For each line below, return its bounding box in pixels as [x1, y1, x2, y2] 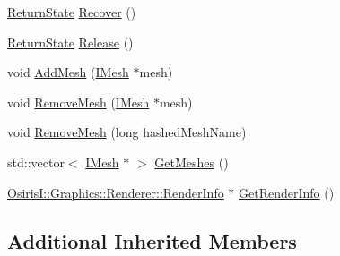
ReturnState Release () [7, 32, 134, 51]
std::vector [7, 152, 65, 171]
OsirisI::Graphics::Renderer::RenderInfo [7, 183, 224, 201]
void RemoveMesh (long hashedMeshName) [7, 123, 247, 141]
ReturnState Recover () [7, 3, 136, 21]
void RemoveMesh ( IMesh [7, 92, 150, 111]
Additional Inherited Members [7, 226, 297, 254]
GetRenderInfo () [239, 183, 335, 201]
